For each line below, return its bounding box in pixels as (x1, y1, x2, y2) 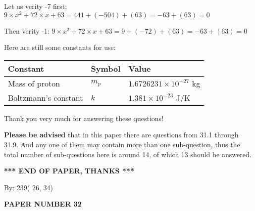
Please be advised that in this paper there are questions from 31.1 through (4, 129, 239, 140)
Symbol (91, 62, 121, 74)
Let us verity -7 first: (4, 1, 67, 11)
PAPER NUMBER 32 (4, 199, 82, 209)
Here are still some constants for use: (4, 42, 116, 52)
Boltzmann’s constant (8, 91, 83, 103)
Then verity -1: (4, 25, 50, 36)
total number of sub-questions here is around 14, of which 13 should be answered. (4, 149, 252, 159)
